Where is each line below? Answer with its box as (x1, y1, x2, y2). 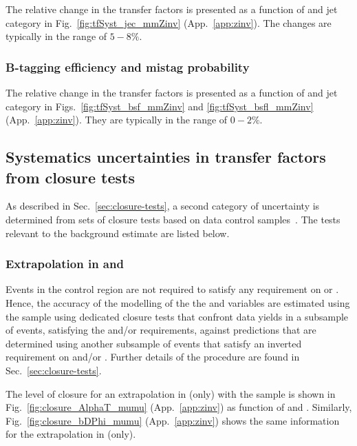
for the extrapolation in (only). (6, 427, 136, 441)
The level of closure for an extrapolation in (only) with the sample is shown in (6, 386, 336, 401)
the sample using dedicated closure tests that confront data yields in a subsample (6, 309, 349, 323)
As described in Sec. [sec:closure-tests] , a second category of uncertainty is (6, 199, 320, 213)
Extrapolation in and (6, 255, 124, 272)
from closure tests (6, 166, 135, 187)
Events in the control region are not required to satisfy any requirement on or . (6, 282, 339, 296)
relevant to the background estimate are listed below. (6, 225, 230, 240)
